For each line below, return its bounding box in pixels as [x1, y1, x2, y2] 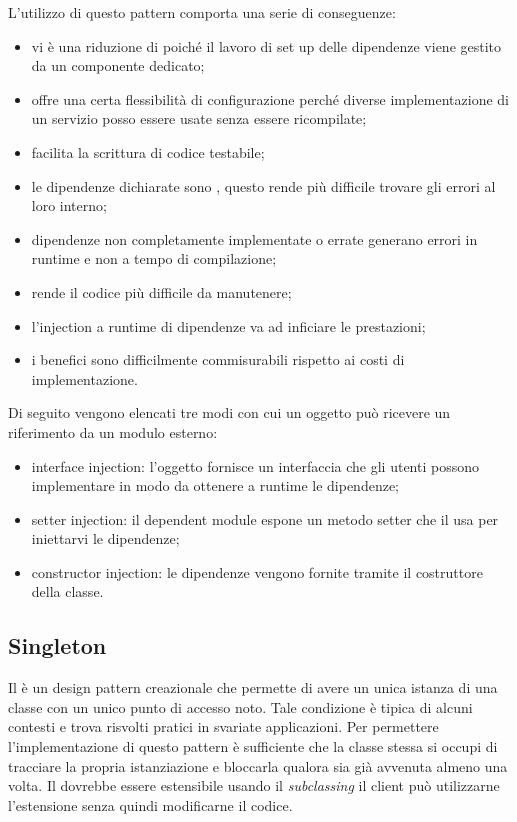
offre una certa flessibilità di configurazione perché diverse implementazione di [31, 88, 509, 109]
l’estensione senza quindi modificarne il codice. [8, 794, 293, 815]
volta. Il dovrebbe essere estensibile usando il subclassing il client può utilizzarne [8, 775, 500, 796]
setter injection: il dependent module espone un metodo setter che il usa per [31, 508, 499, 529]
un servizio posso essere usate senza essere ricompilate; [31, 108, 367, 129]
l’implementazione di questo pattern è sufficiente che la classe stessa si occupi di [8, 736, 498, 757]
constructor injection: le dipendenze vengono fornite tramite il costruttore [31, 561, 483, 582]
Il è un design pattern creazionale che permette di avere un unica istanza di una [8, 677, 498, 698]
